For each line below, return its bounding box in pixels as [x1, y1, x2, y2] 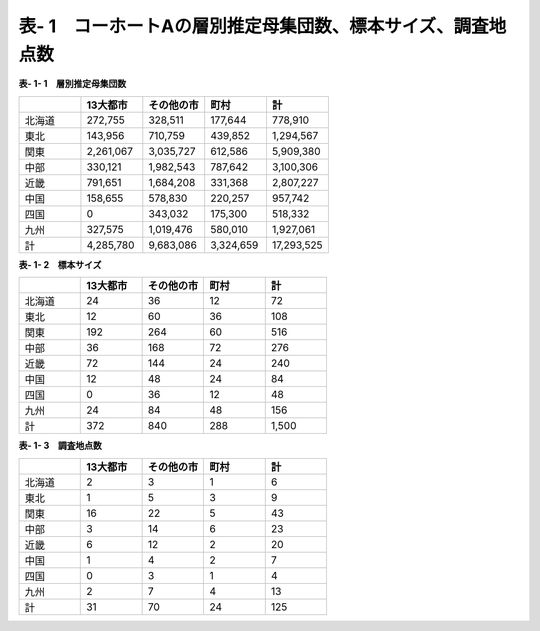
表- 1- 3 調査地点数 [18, 440, 102, 452]
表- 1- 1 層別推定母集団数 [18, 78, 127, 90]
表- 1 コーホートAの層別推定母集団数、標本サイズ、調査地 [18, 15, 507, 37]
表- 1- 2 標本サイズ [18, 258, 102, 270]
